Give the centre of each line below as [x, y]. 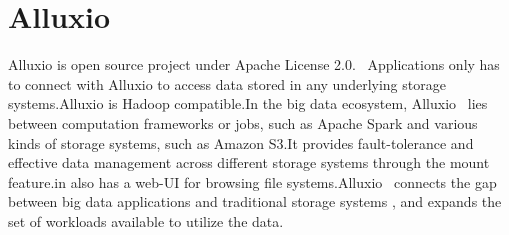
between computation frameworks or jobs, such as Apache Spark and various [243, 122]
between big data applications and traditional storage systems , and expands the [255, 201]
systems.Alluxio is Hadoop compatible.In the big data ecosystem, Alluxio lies [248, 103]
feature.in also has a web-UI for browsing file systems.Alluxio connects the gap [252, 181]
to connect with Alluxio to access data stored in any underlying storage [227, 83]
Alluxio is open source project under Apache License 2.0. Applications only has [254, 64]
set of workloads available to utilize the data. [146, 220]
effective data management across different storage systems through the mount [249, 162]
